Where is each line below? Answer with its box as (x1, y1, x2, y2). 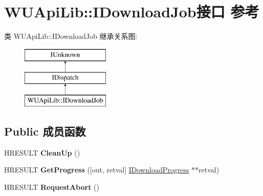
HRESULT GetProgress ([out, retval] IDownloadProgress (4, 164, 189, 175)
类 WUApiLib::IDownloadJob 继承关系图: (4, 31, 138, 41)
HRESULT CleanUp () (4, 147, 80, 158)
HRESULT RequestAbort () (4, 182, 99, 192)
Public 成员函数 (4, 123, 86, 139)
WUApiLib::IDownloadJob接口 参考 (4, 1, 259, 22)
